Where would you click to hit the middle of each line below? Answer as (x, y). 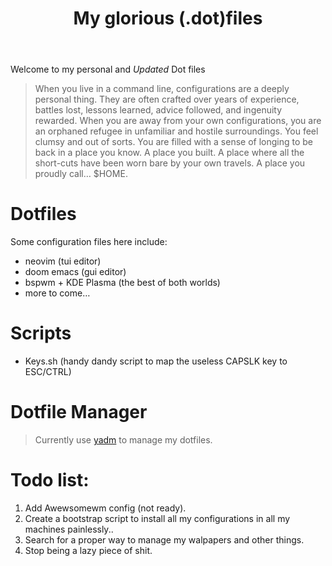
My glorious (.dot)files (168, 18)
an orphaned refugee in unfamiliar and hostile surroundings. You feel (176, 131)
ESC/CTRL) (48, 372)
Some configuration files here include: (89, 242)
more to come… (57, 293)
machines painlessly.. (69, 529)
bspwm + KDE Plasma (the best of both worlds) (122, 283)
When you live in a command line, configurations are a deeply (162, 89)
